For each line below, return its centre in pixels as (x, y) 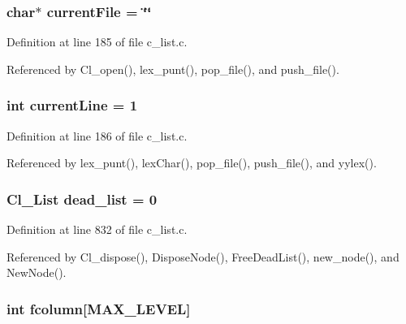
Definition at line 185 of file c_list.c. (97, 42)
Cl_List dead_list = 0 (82, 199)
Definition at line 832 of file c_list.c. (97, 229)
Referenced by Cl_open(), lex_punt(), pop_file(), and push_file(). (173, 69)
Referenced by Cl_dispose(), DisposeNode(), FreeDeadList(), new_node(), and (203, 256)
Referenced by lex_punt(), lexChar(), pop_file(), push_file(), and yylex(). (192, 163)
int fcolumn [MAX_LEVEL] (99, 308)
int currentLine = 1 (72, 105)
